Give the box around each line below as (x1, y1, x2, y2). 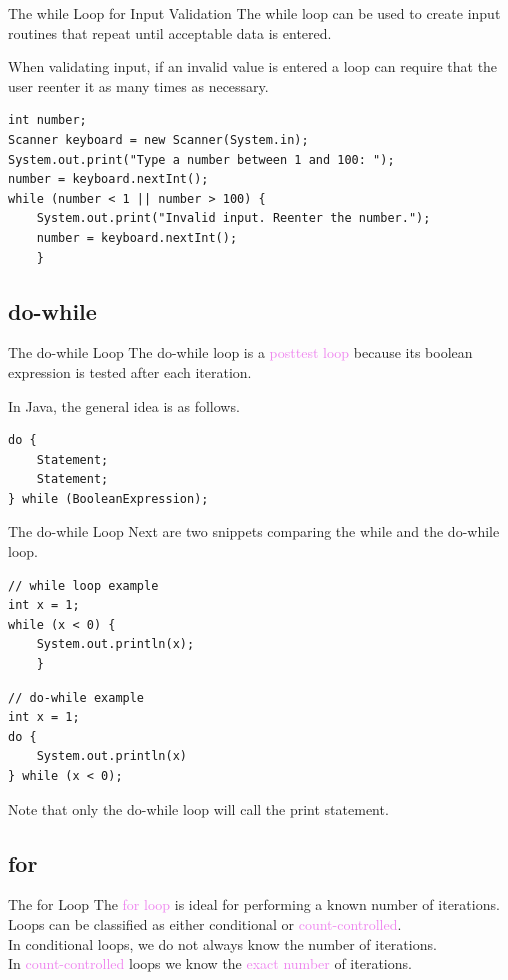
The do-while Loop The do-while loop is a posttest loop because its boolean (8, 342, 473, 363)
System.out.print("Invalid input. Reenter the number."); (36, 211, 431, 226)
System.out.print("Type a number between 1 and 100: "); (8, 152, 395, 167)
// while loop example (8, 578, 159, 593)
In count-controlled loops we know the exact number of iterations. (8, 953, 412, 974)
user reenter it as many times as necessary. (8, 75, 269, 96)
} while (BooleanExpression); (8, 491, 209, 506)
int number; (8, 113, 87, 128)
